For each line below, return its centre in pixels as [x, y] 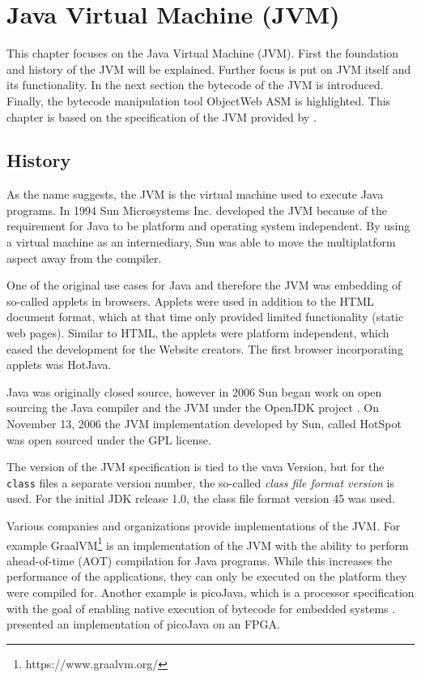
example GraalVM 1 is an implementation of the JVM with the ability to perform [208, 543]
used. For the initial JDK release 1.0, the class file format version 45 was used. [201, 498]
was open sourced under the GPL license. [109, 439]
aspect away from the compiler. [84, 257]
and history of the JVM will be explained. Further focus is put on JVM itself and [209, 69]
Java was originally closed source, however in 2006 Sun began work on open [194, 391]
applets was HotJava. [59, 365]
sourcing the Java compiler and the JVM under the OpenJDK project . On [193, 408]
